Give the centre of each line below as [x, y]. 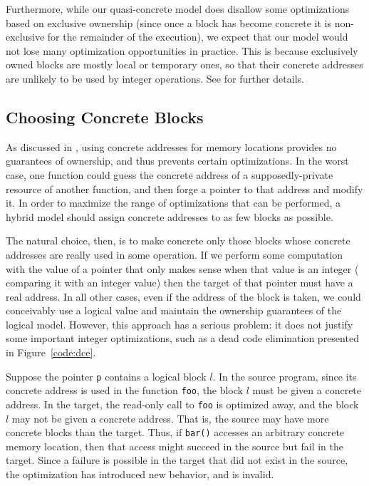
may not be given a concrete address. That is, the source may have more [170, 418]
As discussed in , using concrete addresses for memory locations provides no [171, 146]
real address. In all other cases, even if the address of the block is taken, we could [183, 296]
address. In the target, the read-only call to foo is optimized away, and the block [182, 404]
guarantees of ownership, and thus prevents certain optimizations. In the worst [177, 161]
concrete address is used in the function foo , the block [124, 390]
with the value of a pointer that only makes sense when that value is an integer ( [182, 268]
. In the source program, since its [285, 376]
